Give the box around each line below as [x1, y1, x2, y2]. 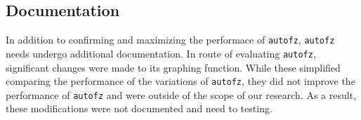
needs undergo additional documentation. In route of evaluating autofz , [6, 46, 316, 60]
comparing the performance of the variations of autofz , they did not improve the [6, 74, 355, 88]
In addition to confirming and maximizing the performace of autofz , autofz [6, 32, 335, 47]
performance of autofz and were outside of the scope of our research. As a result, [6, 87, 356, 102]
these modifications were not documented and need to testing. [6, 101, 273, 116]
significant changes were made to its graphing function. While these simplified [6, 60, 341, 74]
